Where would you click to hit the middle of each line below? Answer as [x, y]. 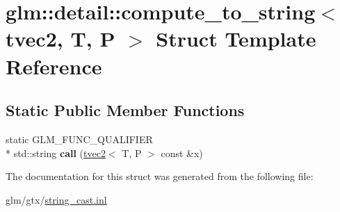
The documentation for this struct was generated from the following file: [160, 176]
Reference [54, 66]
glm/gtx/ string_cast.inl [56, 199]
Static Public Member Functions [125, 110]
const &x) [182, 153]
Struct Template [236, 39]
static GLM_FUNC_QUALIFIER [79, 139]
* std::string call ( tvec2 [56, 153]
